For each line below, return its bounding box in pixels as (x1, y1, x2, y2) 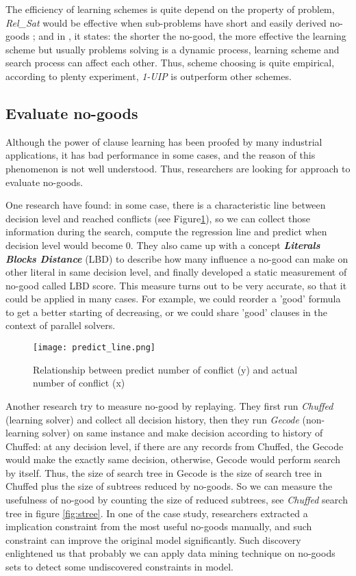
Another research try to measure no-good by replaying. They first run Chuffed (5, 398, 333, 413)
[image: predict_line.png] (33, 343, 155, 353)
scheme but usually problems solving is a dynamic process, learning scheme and (5, 42, 340, 56)
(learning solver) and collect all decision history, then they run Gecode (5, 412, 299, 426)
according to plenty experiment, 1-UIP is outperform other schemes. (5, 68, 292, 83)
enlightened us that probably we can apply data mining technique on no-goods (5, 546, 335, 560)
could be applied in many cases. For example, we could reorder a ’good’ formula (5, 291, 341, 306)
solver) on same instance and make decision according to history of (42, 426, 323, 440)
